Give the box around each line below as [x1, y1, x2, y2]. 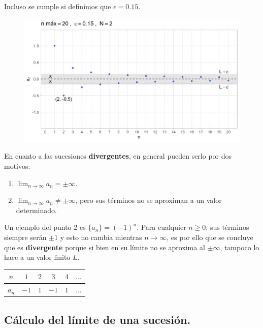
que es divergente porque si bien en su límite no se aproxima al [4, 242, 205, 252]
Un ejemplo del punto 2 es [4, 222, 86, 232]
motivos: [4, 161, 30, 171]
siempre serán [4, 231, 47, 242]
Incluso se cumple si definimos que [4, 1, 111, 11]
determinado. [16, 204, 57, 215]
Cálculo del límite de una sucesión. [4, 311, 191, 327]
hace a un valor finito [4, 252, 71, 262]
